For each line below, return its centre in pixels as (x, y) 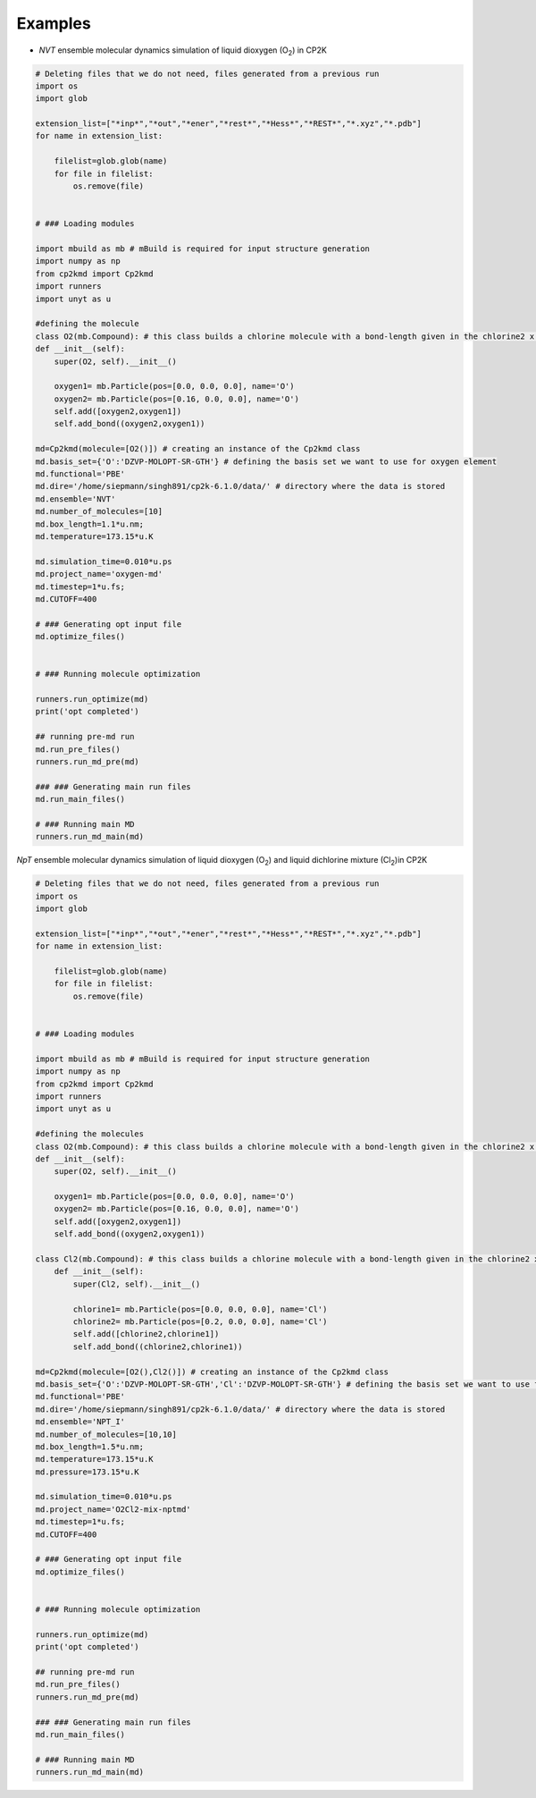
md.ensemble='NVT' (75, 499)
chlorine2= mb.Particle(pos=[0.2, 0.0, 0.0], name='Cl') (200, 1322)
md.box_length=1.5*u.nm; (90, 1447)
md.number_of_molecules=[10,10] (106, 1434)
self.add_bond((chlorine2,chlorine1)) (158, 1346)
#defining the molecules (90, 1134)
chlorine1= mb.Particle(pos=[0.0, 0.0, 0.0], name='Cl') (200, 1309)
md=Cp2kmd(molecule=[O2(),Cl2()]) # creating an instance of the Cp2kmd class (212, 1372)
